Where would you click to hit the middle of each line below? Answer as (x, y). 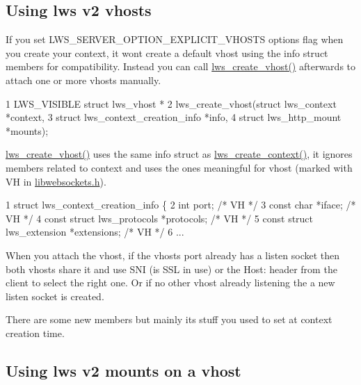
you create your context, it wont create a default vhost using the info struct (167, 52)
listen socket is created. (55, 296)
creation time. (35, 333)
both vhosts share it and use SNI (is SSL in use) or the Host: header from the (171, 269)
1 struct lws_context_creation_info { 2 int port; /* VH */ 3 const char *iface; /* (181, 205)
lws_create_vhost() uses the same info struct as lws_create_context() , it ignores (179, 154)
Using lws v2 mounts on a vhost (123, 370)
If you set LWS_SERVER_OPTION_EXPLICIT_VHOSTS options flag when (175, 39)
